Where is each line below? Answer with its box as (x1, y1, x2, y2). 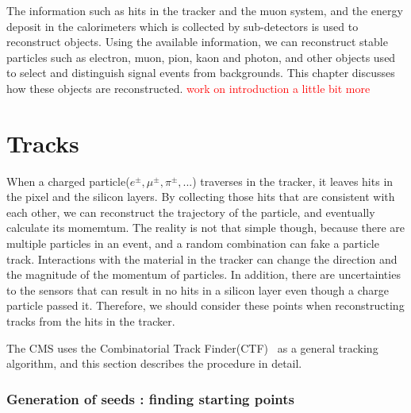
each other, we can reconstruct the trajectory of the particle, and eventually (6, 203, 375, 220)
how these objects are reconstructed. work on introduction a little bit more (6, 79, 371, 96)
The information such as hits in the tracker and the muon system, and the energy (6, 2, 403, 18)
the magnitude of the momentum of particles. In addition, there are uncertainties (6, 266, 401, 283)
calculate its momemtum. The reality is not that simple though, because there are (6, 219, 405, 236)
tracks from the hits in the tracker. (6, 313, 175, 330)
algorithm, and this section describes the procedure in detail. (6, 355, 302, 372)
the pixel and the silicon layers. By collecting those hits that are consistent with (6, 188, 395, 205)
